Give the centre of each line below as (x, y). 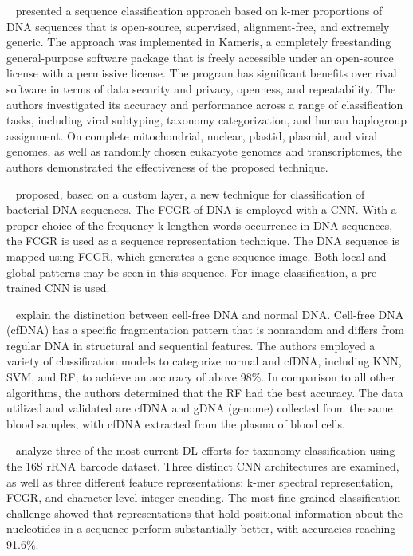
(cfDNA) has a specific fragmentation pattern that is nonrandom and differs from (205, 330)
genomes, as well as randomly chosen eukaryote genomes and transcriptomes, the (205, 151)
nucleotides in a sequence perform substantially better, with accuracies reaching (201, 528)
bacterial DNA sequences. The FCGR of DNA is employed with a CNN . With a (202, 209)
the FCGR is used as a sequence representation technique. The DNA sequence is (203, 241)
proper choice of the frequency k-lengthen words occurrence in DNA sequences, (200, 225)
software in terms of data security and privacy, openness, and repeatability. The (201, 88)
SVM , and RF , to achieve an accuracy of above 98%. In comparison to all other (201, 377)
